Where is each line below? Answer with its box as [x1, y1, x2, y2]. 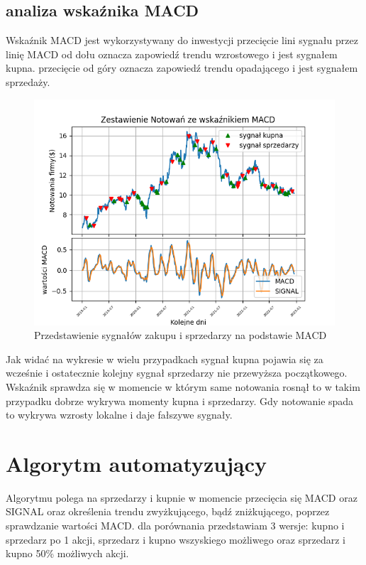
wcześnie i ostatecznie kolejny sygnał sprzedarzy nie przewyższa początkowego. [6, 365, 348, 380]
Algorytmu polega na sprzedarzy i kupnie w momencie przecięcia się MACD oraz [6, 490, 357, 505]
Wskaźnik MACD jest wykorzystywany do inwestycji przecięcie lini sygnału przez [6, 33, 358, 48]
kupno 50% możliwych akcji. [6, 546, 129, 561]
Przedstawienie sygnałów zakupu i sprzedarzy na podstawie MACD [34, 328, 327, 343]
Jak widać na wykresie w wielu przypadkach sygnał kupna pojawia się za [6, 351, 323, 366]
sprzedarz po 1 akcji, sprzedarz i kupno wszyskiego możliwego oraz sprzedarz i [6, 532, 345, 547]
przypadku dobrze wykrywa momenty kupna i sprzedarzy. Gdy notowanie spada [6, 393, 354, 408]
